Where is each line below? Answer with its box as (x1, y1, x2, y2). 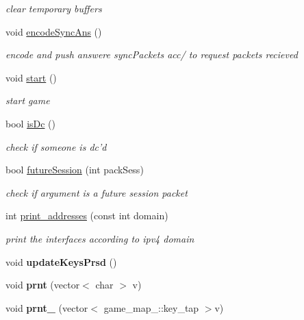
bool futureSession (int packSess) (5, 162, 144, 177)
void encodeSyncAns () (5, 24, 102, 38)
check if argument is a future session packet (5, 185, 188, 199)
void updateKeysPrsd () (5, 254, 117, 269)
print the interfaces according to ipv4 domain (5, 231, 194, 245)
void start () (5, 70, 57, 84)
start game (5, 93, 50, 108)
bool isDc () (5, 116, 56, 130)
